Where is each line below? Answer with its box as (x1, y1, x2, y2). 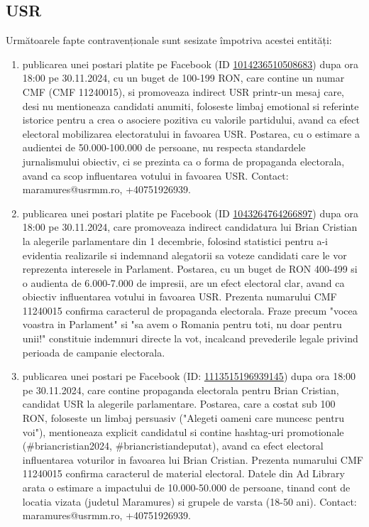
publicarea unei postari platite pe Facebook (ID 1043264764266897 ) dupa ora (22, 205, 358, 220)
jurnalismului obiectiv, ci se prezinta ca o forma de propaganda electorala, (22, 153, 345, 168)
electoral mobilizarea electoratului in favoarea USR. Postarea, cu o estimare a (22, 126, 360, 141)
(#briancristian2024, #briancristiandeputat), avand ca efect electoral (22, 438, 324, 453)
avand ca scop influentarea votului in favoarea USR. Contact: (22, 168, 289, 183)
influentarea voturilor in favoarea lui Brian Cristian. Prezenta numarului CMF (22, 452, 363, 467)
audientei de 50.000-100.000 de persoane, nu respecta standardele (22, 140, 306, 155)
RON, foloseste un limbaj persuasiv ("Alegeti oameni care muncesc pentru (22, 411, 344, 425)
